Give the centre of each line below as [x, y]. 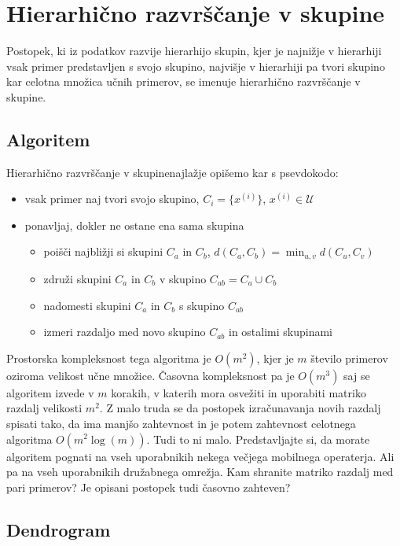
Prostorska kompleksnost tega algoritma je [109, 358]
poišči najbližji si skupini [103, 251]
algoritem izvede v [50, 392]
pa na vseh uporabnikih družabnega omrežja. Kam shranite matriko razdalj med [200, 472]
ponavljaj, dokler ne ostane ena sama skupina [134, 225]
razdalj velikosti [44, 408]
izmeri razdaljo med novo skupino [125, 332]
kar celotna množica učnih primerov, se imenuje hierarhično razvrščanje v [183, 81]
